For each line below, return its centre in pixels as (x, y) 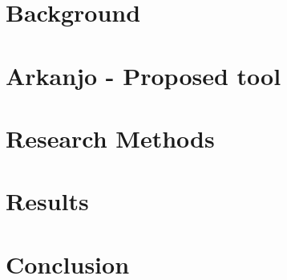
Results (47, 201)
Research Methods (110, 138)
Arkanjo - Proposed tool (143, 75)
